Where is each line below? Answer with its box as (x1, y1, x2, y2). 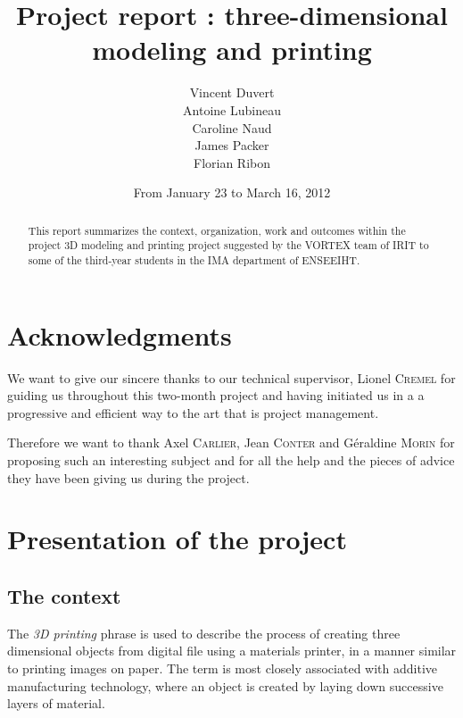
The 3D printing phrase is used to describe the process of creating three (7, 623, 401, 642)
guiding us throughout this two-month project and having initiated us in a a (7, 386, 425, 405)
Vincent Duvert (189, 83, 275, 102)
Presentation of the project (7, 521, 347, 557)
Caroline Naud (192, 118, 272, 137)
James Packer (194, 136, 269, 154)
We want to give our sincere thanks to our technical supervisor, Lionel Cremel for (7, 368, 456, 387)
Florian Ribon (193, 153, 271, 171)
